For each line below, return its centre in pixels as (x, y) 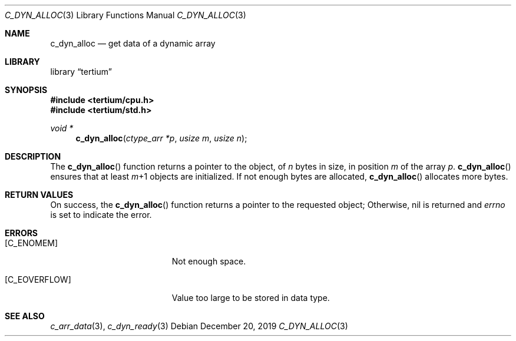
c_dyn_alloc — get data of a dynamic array (133, 43)
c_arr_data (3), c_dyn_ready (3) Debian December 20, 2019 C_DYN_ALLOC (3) (199, 326)
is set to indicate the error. (101, 215)
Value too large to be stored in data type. (251, 298)
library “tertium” (81, 72)
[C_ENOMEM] (32, 243)
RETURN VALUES (39, 195)
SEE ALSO (25, 316)
